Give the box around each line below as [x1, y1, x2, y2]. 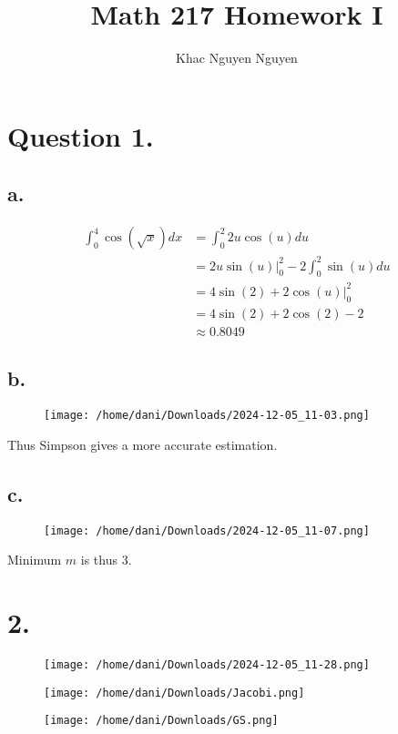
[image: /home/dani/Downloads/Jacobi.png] [44, 686, 305, 699]
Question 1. [7, 117, 154, 154]
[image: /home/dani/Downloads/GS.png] [44, 714, 279, 728]
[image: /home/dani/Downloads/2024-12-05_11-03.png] [44, 409, 370, 423]
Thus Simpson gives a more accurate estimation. [7, 434, 278, 454]
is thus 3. [80, 550, 132, 569]
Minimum [7, 550, 62, 569]
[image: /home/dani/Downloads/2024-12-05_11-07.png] [44, 524, 370, 537]
